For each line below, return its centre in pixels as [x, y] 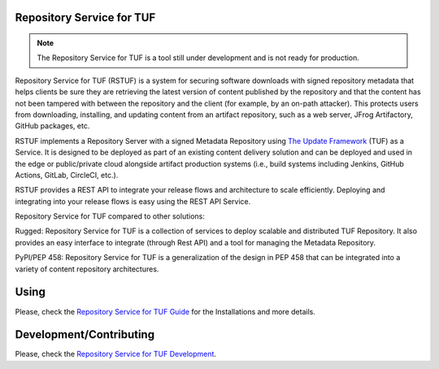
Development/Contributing [85, 334]
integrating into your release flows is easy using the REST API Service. [133, 201]
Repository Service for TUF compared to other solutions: [110, 216]
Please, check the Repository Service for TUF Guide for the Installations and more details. [165, 311]
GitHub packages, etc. [52, 126]
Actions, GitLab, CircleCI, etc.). [67, 175]
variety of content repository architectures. [87, 269]
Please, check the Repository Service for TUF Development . [116, 354]
